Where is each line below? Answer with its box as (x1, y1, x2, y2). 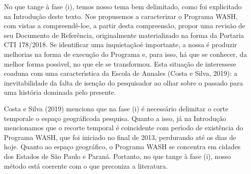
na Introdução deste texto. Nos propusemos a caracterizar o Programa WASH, (4, 11, 238, 21)
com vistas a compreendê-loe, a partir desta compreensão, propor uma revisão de (4, 20, 246, 31)
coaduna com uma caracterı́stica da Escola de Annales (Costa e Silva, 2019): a (4, 68, 237, 78)
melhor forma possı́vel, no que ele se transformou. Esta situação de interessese (4, 58, 236, 69)
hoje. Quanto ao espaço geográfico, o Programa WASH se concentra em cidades (4, 141, 241, 152)
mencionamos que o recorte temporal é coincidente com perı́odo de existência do (4, 122, 243, 133)
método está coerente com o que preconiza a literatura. (4, 160, 168, 171)
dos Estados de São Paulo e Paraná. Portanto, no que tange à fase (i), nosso (4, 151, 231, 161)
